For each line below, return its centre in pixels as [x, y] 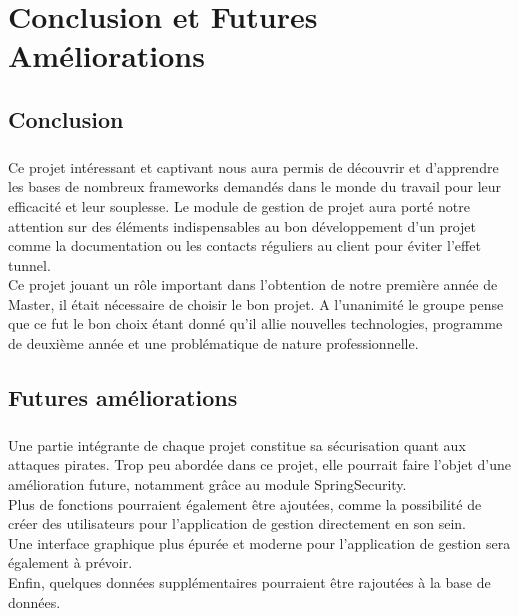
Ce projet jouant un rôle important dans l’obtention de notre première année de [253, 284]
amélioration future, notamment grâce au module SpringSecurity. [207, 484]
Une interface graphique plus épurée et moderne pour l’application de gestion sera [259, 542]
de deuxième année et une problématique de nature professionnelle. [213, 343]
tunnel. [29, 264]
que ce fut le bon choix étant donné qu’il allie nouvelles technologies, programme [255, 323]
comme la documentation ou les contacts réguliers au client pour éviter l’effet [244, 245]
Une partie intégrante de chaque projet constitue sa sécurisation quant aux [237, 444]
